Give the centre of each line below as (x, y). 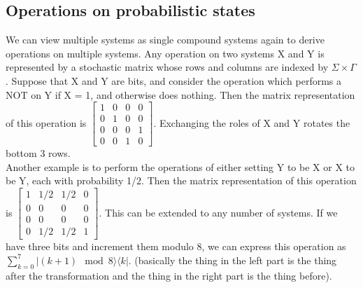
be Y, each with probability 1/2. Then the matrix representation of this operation (181, 180)
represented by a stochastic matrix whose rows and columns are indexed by (167, 67)
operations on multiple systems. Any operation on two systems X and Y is (165, 53)
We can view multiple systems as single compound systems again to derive (165, 40)
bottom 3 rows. (38, 153)
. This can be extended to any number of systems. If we (218, 212)
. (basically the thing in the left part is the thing (233, 260)
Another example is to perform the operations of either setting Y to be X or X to (180, 166)
